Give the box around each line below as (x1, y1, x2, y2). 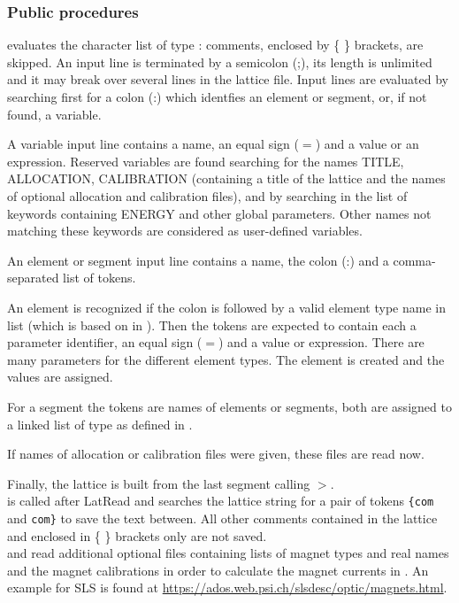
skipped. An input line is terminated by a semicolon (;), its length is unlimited (7, 52, 432, 71)
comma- (393, 251, 436, 269)
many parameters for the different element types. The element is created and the (7, 350, 445, 368)
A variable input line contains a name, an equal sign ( (7, 135, 299, 153)
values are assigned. (7, 367, 113, 386)
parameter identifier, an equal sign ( (7, 333, 203, 352)
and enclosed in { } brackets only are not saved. (7, 526, 267, 545)
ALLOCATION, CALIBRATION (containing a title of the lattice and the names (7, 169, 446, 188)
